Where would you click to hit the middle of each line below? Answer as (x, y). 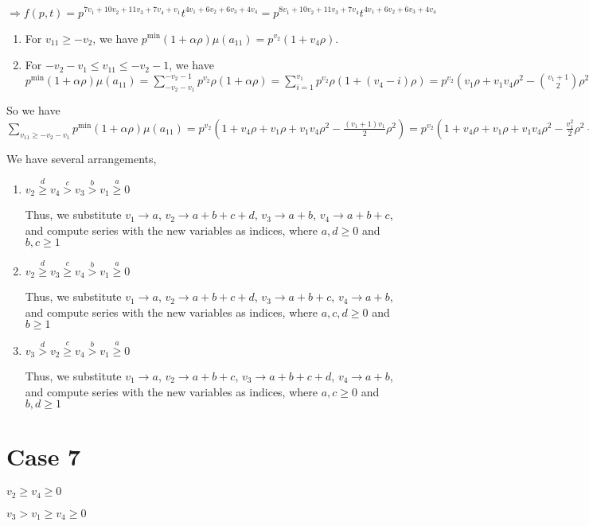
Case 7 (44, 456)
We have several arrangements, (82, 158)
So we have (33, 110)
